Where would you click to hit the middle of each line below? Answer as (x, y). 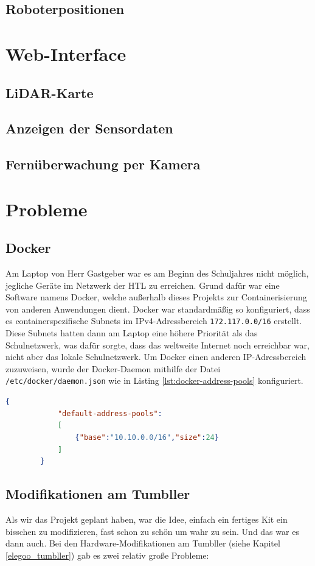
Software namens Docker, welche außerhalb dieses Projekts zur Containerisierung (156, 297)
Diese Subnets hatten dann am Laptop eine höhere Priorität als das (132, 333)
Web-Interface (66, 53)
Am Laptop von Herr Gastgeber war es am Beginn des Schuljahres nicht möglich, (157, 273)
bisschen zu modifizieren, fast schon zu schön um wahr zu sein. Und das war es (152, 531)
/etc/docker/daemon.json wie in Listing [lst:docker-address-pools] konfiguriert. (154, 380)
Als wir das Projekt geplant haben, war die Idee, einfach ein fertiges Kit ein (147, 519)
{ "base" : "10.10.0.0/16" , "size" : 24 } (147, 437)
